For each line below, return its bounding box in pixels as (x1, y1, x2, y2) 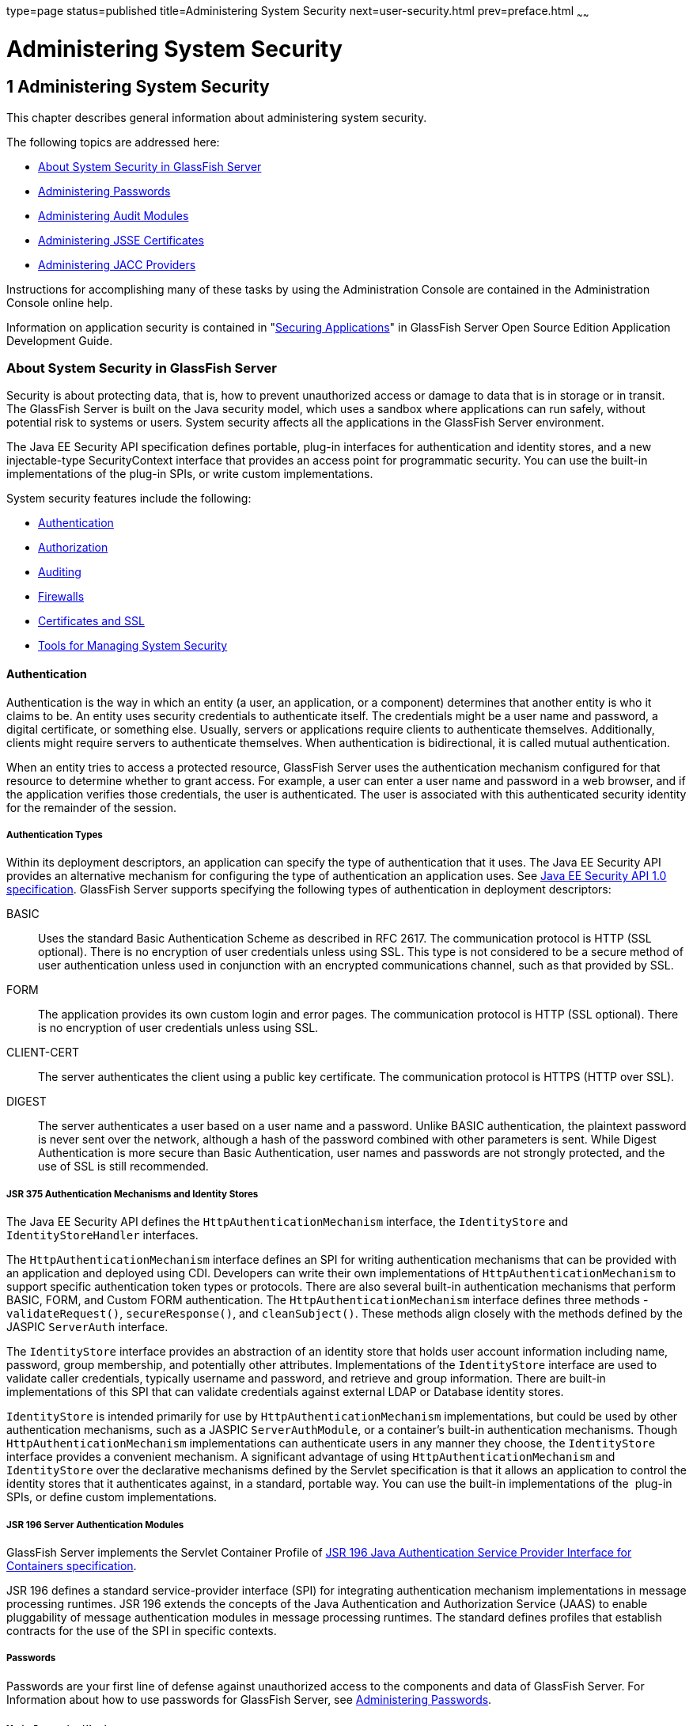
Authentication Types (6, 829, 103, 841)
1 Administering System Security (6, 77, 270, 97)
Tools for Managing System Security (38, 639, 228, 653)
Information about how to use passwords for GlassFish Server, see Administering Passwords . (6, 1692, 492, 1706)
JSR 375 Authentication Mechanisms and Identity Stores (6, 1188, 259, 1200)
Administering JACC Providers (38, 257, 196, 271)
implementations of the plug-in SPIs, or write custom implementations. (6, 467, 373, 481)
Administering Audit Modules (38, 208, 189, 222)
